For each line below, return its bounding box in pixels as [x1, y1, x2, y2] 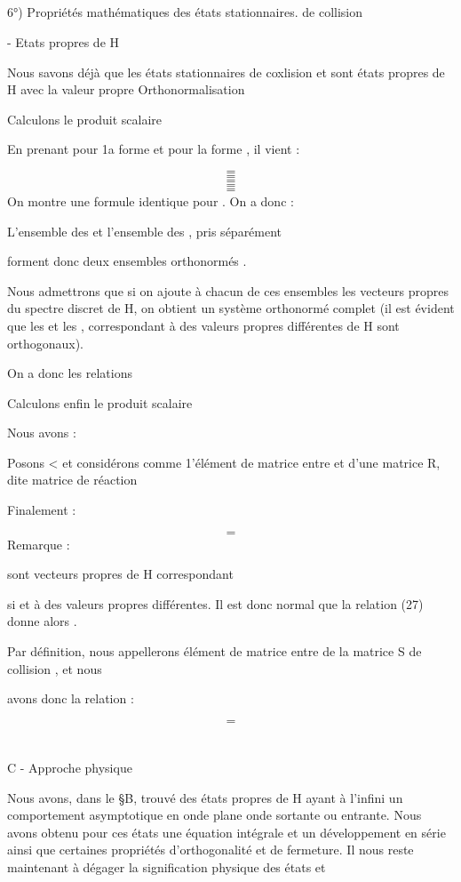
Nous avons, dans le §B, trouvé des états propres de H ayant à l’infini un [7, 788, 403, 806]
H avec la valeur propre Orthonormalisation [7, 80, 245, 99]
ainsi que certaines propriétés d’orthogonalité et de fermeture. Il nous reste [7, 840, 414, 859]
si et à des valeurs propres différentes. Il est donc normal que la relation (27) [7, 594, 424, 613]
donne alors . [7, 612, 77, 630]
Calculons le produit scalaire [7, 109, 163, 128]
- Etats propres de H [7, 32, 120, 51]
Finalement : [7, 501, 76, 519]
